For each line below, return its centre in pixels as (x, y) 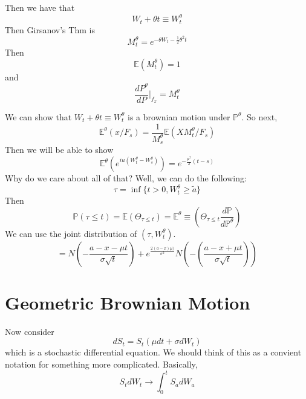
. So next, (259, 116)
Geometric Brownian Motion (128, 302)
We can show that (38, 116)
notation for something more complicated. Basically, (101, 364)
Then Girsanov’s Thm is (50, 29)
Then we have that (40, 7)
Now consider (30, 331)
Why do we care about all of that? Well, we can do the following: (126, 178)
